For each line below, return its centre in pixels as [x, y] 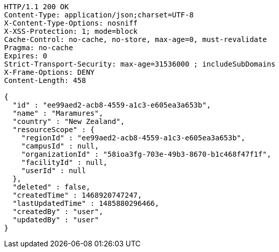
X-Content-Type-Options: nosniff [71, 23]
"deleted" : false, [51, 187]
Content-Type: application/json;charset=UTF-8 [99, 15]
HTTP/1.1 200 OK [37, 7]
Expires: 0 [26, 56]
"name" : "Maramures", [58, 113]
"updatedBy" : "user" [56, 220]
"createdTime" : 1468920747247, [77, 195]
